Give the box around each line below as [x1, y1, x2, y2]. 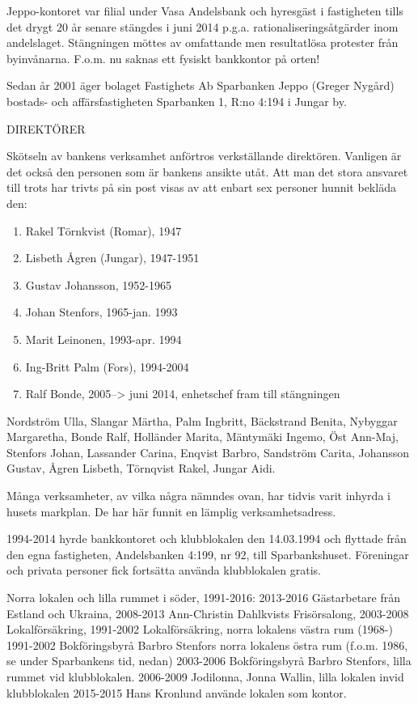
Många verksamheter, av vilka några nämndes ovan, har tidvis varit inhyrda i [6, 487, 391, 504]
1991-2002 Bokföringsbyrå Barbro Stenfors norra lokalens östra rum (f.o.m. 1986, [6, 636, 408, 653]
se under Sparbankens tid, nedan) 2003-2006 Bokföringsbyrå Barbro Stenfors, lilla [6, 652, 412, 669]
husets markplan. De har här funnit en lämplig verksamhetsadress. [6, 503, 336, 520]
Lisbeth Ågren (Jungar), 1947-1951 [25, 249, 200, 266]
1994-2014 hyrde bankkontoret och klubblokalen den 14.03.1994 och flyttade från [6, 530, 407, 547]
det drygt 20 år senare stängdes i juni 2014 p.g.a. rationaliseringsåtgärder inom [6, 18, 399, 35]
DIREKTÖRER [6, 120, 86, 137]
